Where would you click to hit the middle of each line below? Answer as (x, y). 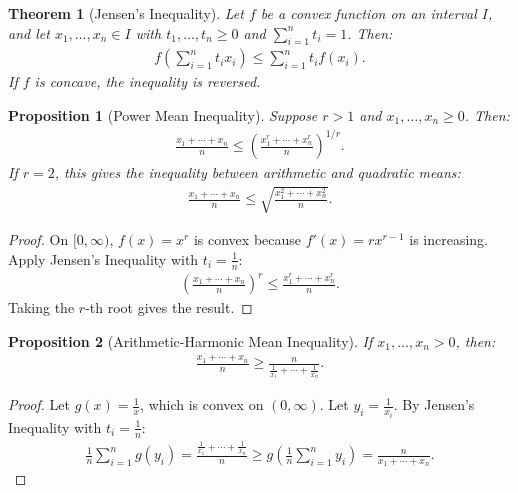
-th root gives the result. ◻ (169, 307)
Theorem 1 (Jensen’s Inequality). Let (126, 13)
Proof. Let (39, 404)
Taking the (41, 307)
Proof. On (38, 239)
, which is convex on (202, 404)
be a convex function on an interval (368, 13)
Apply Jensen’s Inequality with (103, 258)
